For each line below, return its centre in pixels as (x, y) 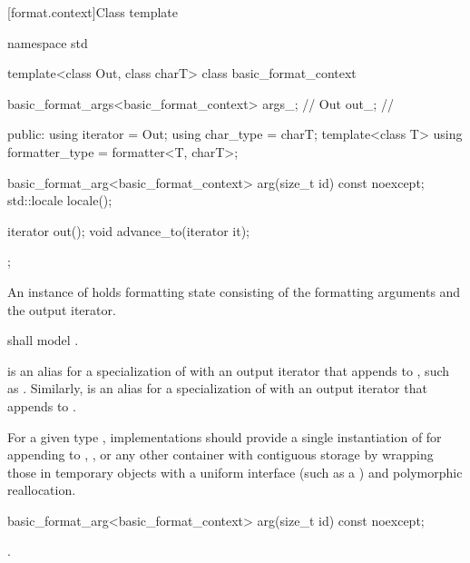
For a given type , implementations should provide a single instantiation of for (225, 436)
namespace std (48, 42)
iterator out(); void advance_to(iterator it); (128, 230)
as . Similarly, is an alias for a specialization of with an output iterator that (217, 388)
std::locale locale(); (60, 200)
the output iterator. (62, 309)
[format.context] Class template (93, 12)
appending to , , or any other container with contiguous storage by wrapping (220, 454)
